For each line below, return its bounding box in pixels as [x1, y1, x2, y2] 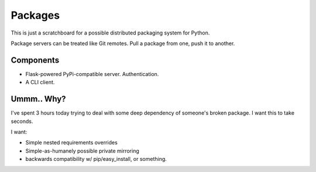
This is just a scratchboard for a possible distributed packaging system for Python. [11, 29, 210, 36]
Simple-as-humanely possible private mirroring [25, 147, 140, 154]
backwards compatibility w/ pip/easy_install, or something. [25, 156, 167, 163]
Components [11, 55, 60, 65]
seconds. [11, 118, 33, 125]
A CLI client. [25, 79, 55, 86]
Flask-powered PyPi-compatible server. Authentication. [25, 70, 159, 77]
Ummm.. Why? [11, 94, 67, 104]
